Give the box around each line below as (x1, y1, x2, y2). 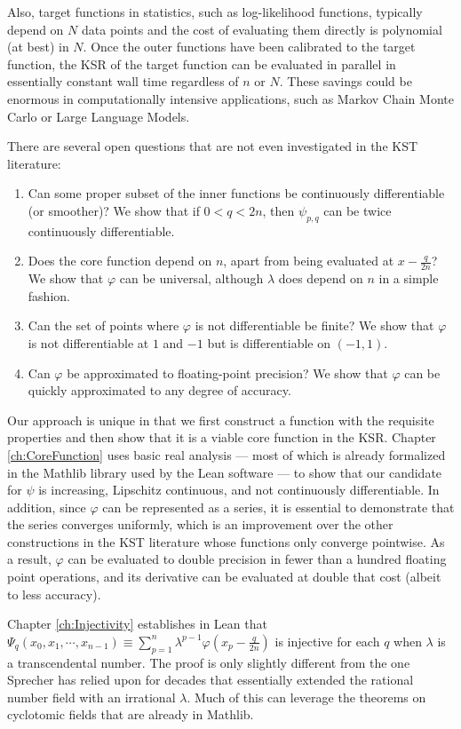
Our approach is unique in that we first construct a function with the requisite (7, 410, 434, 429)
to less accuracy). (7, 584, 101, 603)
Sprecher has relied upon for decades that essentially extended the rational (7, 670, 414, 689)
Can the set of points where (28, 316, 179, 335)
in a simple (378, 269, 439, 288)
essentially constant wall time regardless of (7, 72, 239, 91)
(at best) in (7, 37, 69, 56)
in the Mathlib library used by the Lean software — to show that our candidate (7, 463, 442, 481)
